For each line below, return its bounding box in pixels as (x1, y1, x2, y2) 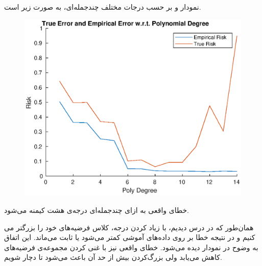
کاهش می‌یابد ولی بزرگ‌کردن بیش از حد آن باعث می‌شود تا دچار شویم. (4, 252, 222, 262)
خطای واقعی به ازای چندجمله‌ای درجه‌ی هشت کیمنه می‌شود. (4, 204, 189, 215)
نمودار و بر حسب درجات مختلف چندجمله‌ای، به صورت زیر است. (4, 2, 201, 12)
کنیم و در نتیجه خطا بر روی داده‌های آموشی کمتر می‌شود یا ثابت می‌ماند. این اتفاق (4, 232, 255, 243)
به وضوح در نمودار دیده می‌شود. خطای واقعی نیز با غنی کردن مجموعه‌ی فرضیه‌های (4, 241, 258, 252)
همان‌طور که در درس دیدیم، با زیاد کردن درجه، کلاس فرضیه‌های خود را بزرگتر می (4, 222, 254, 232)
